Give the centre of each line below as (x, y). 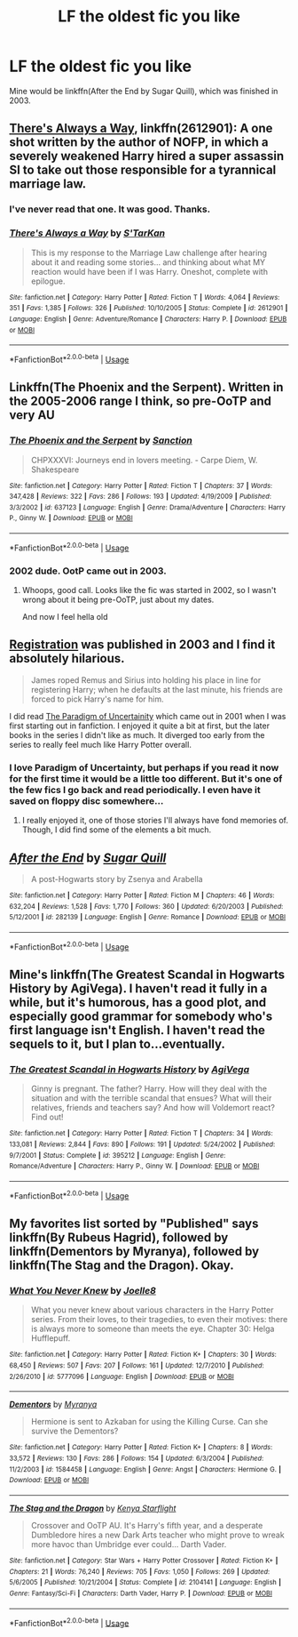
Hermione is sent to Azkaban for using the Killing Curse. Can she (149, 1422)
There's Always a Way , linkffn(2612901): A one (141, 128)
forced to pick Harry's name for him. (97, 699)
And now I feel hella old (65, 617)
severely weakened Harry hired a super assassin (147, 156)
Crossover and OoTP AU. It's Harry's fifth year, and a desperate (147, 1525)
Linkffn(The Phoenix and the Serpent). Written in (146, 387)
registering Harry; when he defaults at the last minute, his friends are (157, 689)
